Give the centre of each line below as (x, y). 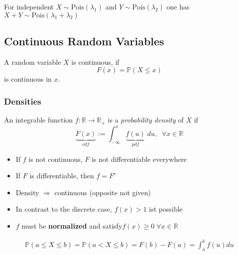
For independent (29, 6)
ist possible (166, 209)
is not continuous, (56, 159)
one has (178, 6)
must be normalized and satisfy (72, 225)
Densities (23, 101)
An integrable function (39, 120)
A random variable (33, 62)
